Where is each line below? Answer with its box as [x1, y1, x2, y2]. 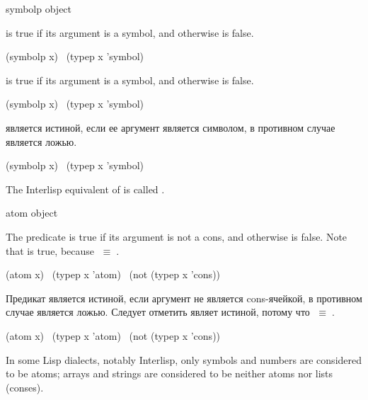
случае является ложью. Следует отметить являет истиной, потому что [6, 304, 310, 319]
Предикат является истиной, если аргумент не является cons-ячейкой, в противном [6, 290, 362, 305]
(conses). [6, 379, 44, 394]
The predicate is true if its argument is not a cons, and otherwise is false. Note [6, 229, 347, 244]
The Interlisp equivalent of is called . [6, 181, 165, 196]
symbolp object [6, 1, 72, 16]
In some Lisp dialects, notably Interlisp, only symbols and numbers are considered [6, 352, 362, 367]
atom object [6, 205, 58, 220]
